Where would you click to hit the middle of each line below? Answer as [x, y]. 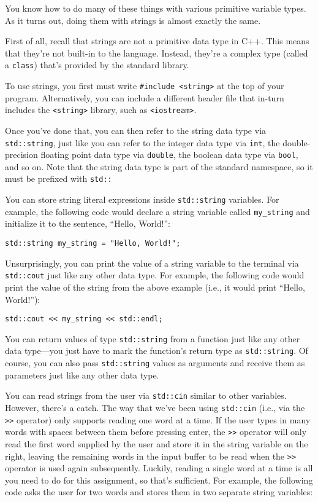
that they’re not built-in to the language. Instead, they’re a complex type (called [157, 53]
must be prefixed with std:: [59, 178]
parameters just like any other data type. [82, 375]
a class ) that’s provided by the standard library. [97, 65]
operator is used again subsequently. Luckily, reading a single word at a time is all [159, 468]
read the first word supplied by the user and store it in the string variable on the [157, 443]
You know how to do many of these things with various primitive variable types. [156, 8]
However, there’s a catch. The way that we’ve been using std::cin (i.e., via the [155, 407]
